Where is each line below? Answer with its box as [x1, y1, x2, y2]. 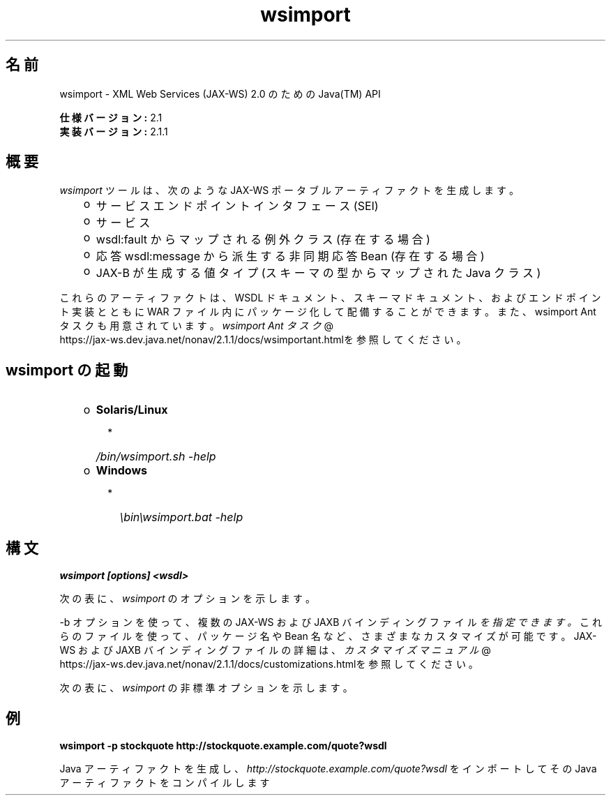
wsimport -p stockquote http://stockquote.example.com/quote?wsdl [59, 739, 387, 751]
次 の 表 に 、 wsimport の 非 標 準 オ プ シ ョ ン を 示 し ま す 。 [59, 682, 353, 694]
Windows [96, 463, 147, 478]
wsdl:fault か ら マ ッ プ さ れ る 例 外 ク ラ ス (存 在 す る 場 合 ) [96, 232, 430, 247]
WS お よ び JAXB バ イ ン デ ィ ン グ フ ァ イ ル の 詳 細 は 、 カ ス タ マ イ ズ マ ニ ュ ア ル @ [59, 644, 491, 657]
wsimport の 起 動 [6, 361, 128, 379]
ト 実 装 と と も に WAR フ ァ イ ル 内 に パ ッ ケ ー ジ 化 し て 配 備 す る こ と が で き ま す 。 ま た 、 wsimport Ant [59, 306, 596, 318]
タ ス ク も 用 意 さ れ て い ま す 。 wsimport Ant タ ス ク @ [59, 320, 333, 332]
